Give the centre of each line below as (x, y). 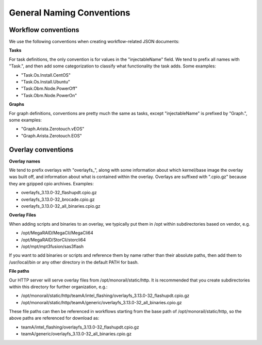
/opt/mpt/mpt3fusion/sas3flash (52, 246)
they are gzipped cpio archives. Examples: (51, 183)
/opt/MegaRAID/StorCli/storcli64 (53, 240)
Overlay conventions (41, 150)
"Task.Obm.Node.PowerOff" (49, 89)
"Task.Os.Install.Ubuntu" (46, 82)
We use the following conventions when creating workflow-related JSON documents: (94, 42)
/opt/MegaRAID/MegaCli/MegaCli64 (57, 233)
